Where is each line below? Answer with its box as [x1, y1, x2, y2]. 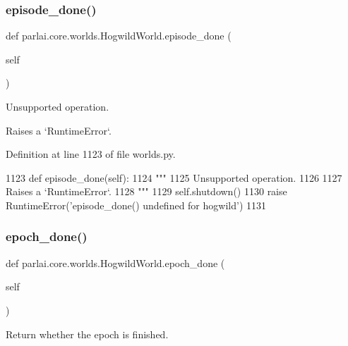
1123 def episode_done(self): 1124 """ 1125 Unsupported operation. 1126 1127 [6, 170, 342, 185]
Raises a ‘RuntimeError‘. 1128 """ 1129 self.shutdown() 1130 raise [6, 184, 287, 199]
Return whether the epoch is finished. [6, 326, 169, 341]
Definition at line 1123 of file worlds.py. [6, 147, 176, 161]
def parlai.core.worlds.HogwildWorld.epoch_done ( [6, 255, 225, 270]
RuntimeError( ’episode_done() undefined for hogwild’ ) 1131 [6, 197, 266, 212]
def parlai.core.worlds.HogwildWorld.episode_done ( [6, 28, 232, 43]
